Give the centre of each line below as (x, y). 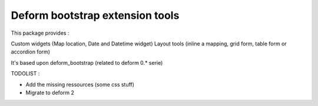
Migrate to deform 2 (50, 92)
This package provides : (40, 33)
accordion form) (30, 52)
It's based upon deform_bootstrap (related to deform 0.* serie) (87, 62)
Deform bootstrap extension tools (95, 15)
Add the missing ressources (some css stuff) (80, 84)
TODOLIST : (25, 74)
